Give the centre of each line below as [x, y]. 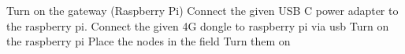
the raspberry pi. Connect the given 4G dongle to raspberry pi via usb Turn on [198, 25]
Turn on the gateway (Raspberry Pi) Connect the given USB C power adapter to [202, 10]
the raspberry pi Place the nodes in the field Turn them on [149, 41]
